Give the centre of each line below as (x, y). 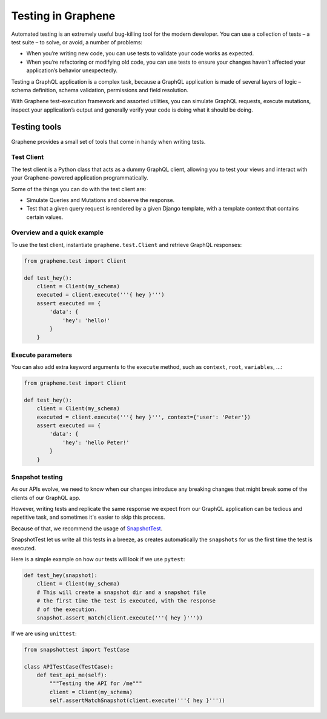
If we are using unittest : (44, 633)
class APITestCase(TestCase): (69, 667)
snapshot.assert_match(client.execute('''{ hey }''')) (120, 618)
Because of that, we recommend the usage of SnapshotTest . (87, 528)
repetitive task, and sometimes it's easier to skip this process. (88, 517)
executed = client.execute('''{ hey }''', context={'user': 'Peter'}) (144, 417)
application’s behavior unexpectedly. (72, 70)
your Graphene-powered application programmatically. (80, 178)
